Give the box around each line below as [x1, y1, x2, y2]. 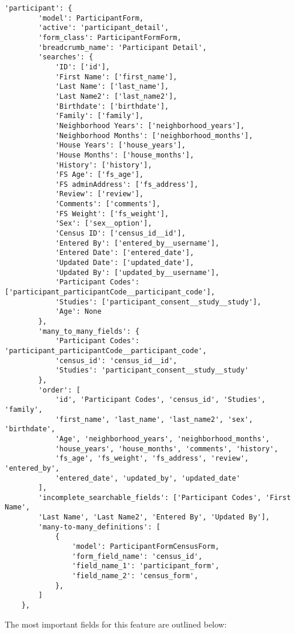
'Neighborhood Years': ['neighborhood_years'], [55, 121, 245, 130]
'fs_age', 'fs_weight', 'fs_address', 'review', [55, 454, 249, 463]
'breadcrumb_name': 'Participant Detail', [38, 43, 207, 52]
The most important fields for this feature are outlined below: [5, 618, 227, 630]
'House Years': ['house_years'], [55, 141, 186, 150]
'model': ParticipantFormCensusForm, [72, 542, 220, 551]
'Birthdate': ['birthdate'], [55, 102, 169, 110]
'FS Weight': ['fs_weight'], [55, 209, 169, 218]
